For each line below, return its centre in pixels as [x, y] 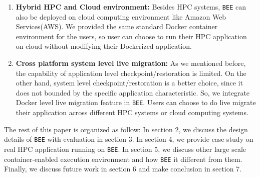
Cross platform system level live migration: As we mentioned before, [131, 63]
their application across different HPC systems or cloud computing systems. [132, 112]
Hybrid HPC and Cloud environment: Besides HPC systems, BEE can [131, 7]
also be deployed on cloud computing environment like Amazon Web [121, 16]
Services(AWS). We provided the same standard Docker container [117, 26]
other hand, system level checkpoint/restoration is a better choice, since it [129, 83]
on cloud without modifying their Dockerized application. [104, 46]
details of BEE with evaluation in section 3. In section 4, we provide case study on [129, 139]
